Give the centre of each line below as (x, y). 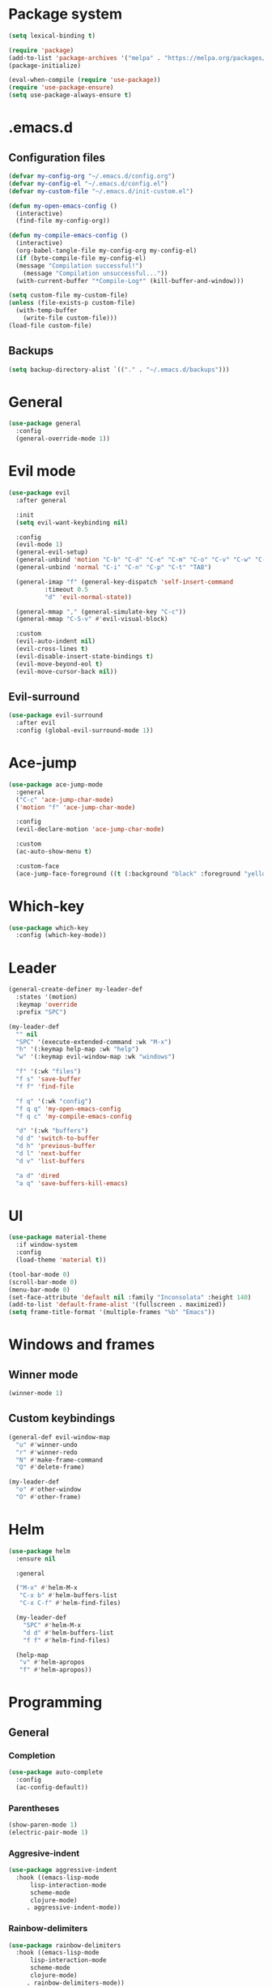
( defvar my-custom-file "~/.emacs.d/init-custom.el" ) (101, 191)
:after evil (36, 723)
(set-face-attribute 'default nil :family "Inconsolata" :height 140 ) (130, 1297)
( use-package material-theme (57, 1237)
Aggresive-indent (44, 1853)
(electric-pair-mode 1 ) (49, 1832)
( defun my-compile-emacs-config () (68, 236)
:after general (41, 500)
